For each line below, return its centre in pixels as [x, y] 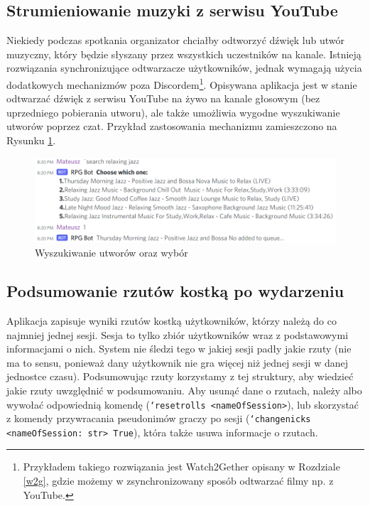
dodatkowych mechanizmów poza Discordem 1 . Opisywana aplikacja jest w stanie [182, 83]
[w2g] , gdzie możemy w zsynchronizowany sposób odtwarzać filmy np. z [178, 481]
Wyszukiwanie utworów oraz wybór [111, 253]
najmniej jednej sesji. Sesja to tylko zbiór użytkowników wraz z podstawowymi [178, 334]
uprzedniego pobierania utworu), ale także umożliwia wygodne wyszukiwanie [173, 112]
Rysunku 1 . [31, 140]
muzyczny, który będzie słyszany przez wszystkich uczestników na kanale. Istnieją [184, 54]
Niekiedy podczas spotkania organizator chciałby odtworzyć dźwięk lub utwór [175, 40]
